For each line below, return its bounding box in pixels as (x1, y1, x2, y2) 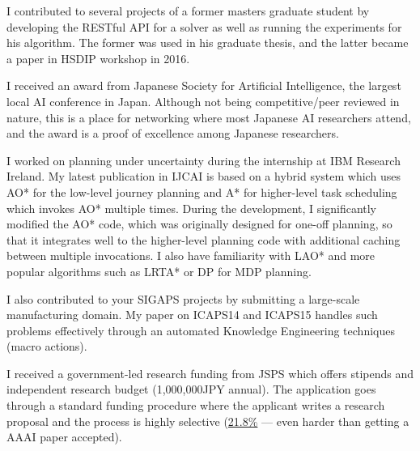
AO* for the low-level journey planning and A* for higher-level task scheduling (6, 183, 397, 200)
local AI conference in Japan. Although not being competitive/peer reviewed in (6, 92, 400, 109)
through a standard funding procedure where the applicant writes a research (6, 397, 385, 414)
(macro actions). (6, 338, 87, 355)
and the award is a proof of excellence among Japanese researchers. (6, 125, 339, 142)
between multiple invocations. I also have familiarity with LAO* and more (6, 247, 375, 264)
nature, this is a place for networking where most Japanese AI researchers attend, (6, 108, 411, 126)
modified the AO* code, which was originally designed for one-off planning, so (6, 215, 392, 232)
